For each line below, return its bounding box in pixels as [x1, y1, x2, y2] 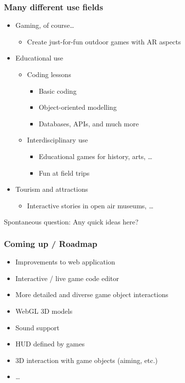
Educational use [15, 53, 63, 63]
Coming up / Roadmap [4, 237, 98, 249]
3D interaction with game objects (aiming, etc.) [15, 355, 158, 365]
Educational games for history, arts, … [39, 151, 153, 161]
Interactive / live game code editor [15, 273, 119, 283]
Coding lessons [27, 69, 71, 79]
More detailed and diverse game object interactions [15, 289, 168, 300]
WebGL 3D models [15, 305, 73, 316]
